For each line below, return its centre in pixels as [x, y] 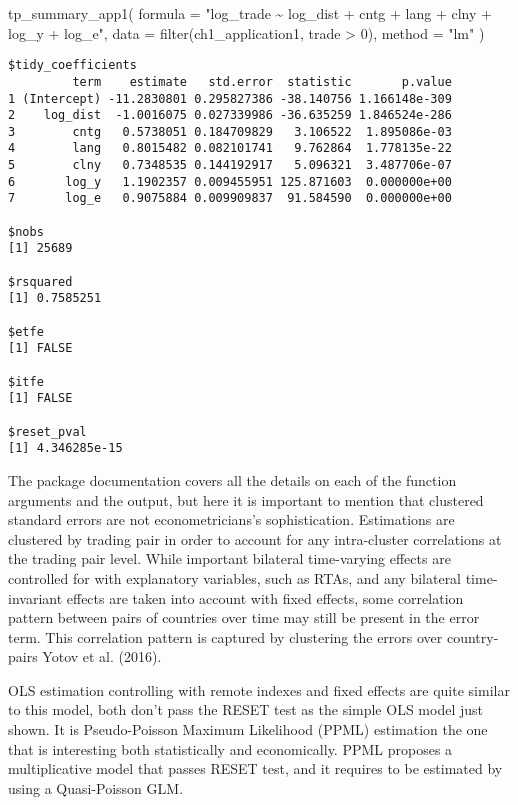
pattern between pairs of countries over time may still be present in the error [244, 617]
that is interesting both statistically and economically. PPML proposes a [230, 748]
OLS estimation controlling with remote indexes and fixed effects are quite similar [259, 689]
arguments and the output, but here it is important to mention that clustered [246, 499]
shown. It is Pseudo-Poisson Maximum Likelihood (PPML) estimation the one [248, 729]
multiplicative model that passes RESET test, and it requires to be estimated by [255, 768]
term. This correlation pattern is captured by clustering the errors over [225, 636]
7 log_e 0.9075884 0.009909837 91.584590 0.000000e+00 [230, 198]
